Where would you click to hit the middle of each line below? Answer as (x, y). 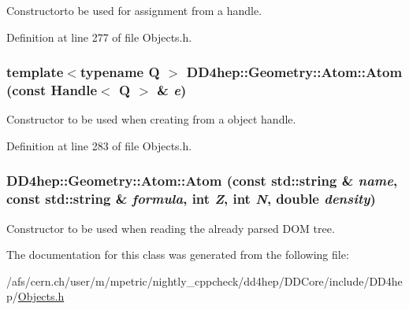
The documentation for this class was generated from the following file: (178, 255)
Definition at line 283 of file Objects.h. (99, 145)
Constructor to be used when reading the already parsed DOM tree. (171, 228)
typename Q (120, 72)
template (35, 72)
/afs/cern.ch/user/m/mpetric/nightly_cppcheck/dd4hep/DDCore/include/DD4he (204, 280)
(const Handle (52, 90)
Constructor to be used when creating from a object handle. (151, 119)
